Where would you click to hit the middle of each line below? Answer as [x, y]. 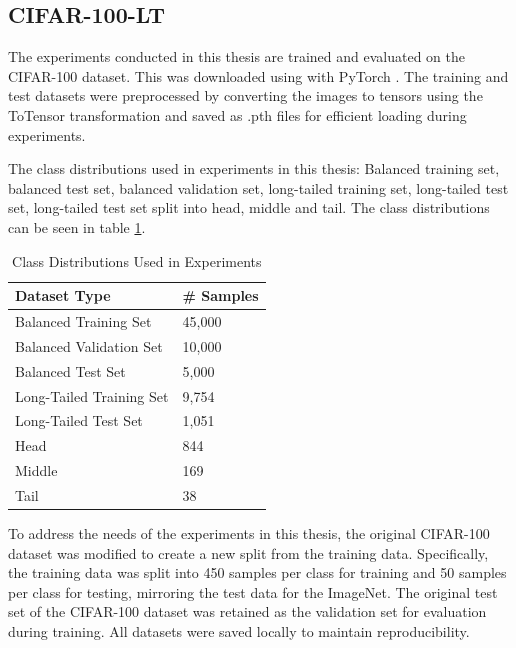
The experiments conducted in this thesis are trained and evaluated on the [236, 56]
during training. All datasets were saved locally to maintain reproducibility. [239, 630]
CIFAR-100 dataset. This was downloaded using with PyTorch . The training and [258, 75]
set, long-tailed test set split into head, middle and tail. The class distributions [249, 207]
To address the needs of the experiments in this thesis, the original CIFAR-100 [249, 532]
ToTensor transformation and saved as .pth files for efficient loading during [237, 114]
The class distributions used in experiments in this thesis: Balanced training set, [254, 168]
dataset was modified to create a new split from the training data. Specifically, [248, 552]
